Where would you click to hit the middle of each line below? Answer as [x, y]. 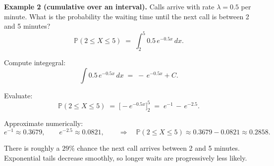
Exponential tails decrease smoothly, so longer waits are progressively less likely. [126, 157]
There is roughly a [32, 148]
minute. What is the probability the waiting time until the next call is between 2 [127, 16]
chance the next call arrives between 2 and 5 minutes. [158, 148]
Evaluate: [18, 95]
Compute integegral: [35, 62]
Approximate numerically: [44, 123]
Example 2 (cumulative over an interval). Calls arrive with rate [109, 6]
